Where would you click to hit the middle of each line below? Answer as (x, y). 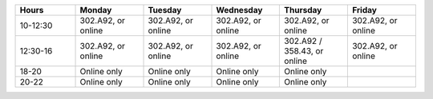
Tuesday (165, 10)
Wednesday (239, 10)
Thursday (303, 10)
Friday (364, 10)
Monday (96, 10)
